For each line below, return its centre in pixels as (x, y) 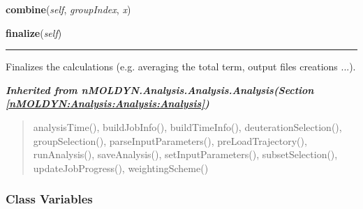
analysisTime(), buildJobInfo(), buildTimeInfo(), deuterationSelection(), (187, 126)
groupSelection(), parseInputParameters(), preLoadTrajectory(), (170, 140)
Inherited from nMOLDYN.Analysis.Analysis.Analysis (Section (160, 90)
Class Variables (49, 199)
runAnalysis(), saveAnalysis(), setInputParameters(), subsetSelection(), (185, 154)
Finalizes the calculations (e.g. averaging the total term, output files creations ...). (181, 67)
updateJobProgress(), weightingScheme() (121, 168)
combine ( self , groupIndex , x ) (68, 9)
